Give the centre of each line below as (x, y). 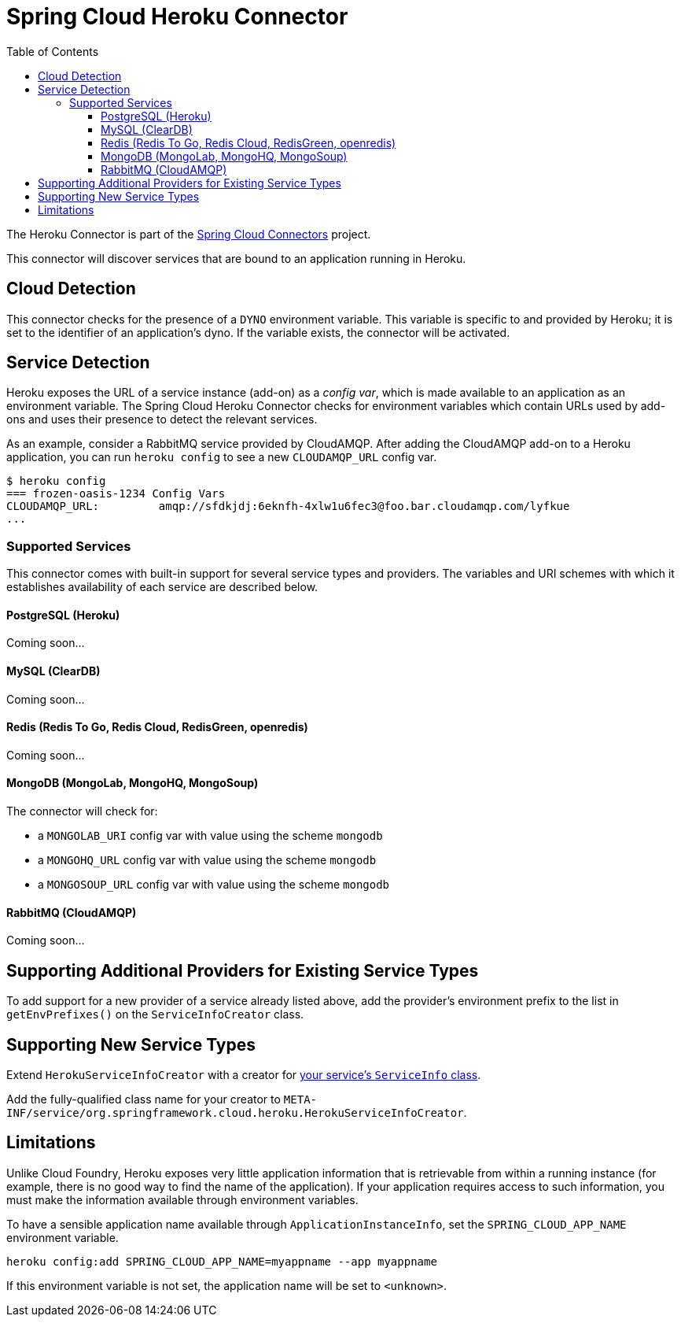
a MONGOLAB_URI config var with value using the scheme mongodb (210, 836)
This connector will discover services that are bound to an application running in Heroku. (236, 258)
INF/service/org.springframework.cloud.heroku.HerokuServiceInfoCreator (235, 1112)
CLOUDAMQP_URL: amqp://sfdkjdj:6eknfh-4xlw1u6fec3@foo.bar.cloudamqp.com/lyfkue (288, 506)
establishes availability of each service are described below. (162, 587)
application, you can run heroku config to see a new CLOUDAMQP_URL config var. (222, 457)
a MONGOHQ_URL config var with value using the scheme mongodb (207, 860)
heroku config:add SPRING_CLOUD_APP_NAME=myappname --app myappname (222, 1261)
